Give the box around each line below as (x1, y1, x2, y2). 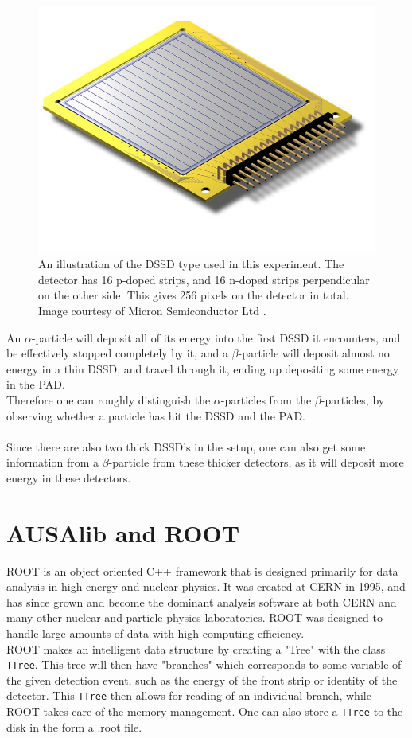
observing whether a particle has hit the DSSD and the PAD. (6, 407, 305, 424)
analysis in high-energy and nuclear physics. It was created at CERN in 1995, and (6, 578, 406, 595)
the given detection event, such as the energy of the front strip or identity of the (6, 671, 398, 688)
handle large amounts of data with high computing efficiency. (6, 624, 305, 641)
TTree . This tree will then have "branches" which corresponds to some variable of (6, 656, 402, 673)
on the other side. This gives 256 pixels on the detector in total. (38, 287, 349, 303)
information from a (6, 454, 99, 471)
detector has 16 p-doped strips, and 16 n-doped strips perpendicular (38, 271, 370, 287)
